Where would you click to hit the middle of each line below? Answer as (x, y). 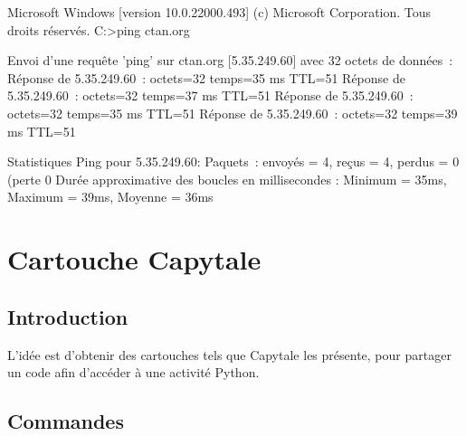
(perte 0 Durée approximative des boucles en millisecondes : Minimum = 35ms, (227, 179)
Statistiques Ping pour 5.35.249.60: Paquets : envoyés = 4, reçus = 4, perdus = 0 (233, 161)
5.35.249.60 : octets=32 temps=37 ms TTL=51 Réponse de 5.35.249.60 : (210, 95)
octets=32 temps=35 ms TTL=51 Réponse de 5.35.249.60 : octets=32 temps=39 (233, 113)
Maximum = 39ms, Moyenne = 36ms (110, 197)
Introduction (68, 316)
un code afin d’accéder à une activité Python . (133, 372)
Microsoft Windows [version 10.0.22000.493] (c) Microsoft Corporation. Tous (219, 12)
